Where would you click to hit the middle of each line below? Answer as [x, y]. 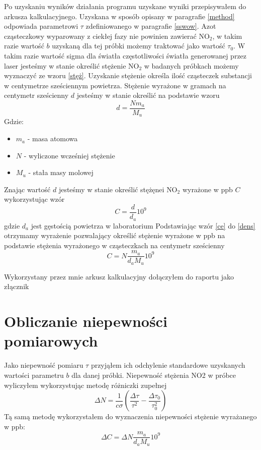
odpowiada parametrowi [41, 26]
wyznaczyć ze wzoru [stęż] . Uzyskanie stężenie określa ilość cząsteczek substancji [128, 75]
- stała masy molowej [61, 172]
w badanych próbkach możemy [191, 65]
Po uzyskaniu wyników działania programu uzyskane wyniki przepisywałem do [125, 6]
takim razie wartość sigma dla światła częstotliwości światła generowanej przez [125, 55]
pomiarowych [51, 341]
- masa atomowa [53, 138]
